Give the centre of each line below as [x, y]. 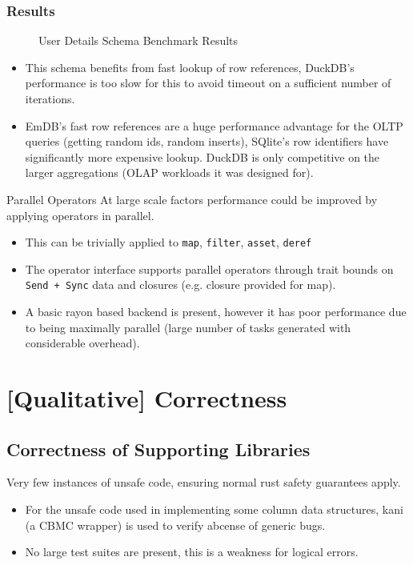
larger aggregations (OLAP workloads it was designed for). [169, 172]
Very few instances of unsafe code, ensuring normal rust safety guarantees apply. [204, 482]
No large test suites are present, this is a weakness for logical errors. [192, 552]
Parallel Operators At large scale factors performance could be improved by [192, 199]
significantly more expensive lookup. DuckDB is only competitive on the [202, 156]
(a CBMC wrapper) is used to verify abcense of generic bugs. [175, 525]
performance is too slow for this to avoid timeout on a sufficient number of [208, 83]
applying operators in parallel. [80, 215]
